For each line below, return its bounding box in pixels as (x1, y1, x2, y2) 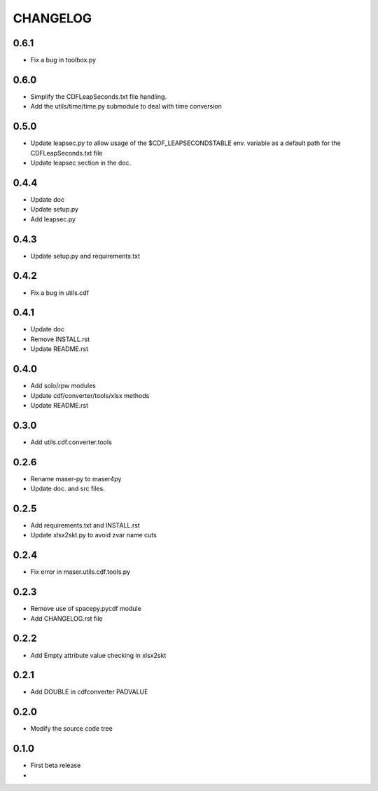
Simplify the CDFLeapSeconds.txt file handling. (30, 92, 167, 101)
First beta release (30, 761, 81, 770)
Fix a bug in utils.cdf (30, 288, 89, 297)
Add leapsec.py (30, 214, 76, 223)
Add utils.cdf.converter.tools (30, 438, 112, 446)
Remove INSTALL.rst (30, 335, 90, 343)
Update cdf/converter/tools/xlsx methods (30, 391, 150, 399)
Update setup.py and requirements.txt (30, 252, 141, 260)
